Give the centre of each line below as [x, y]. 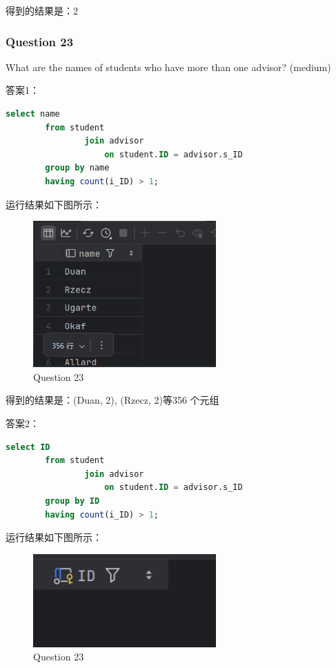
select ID [28, 447]
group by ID [72, 501]
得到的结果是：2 [42, 10]
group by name [77, 168]
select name [33, 114]
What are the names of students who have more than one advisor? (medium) [168, 67]
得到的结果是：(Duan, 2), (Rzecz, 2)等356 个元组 [112, 400]
